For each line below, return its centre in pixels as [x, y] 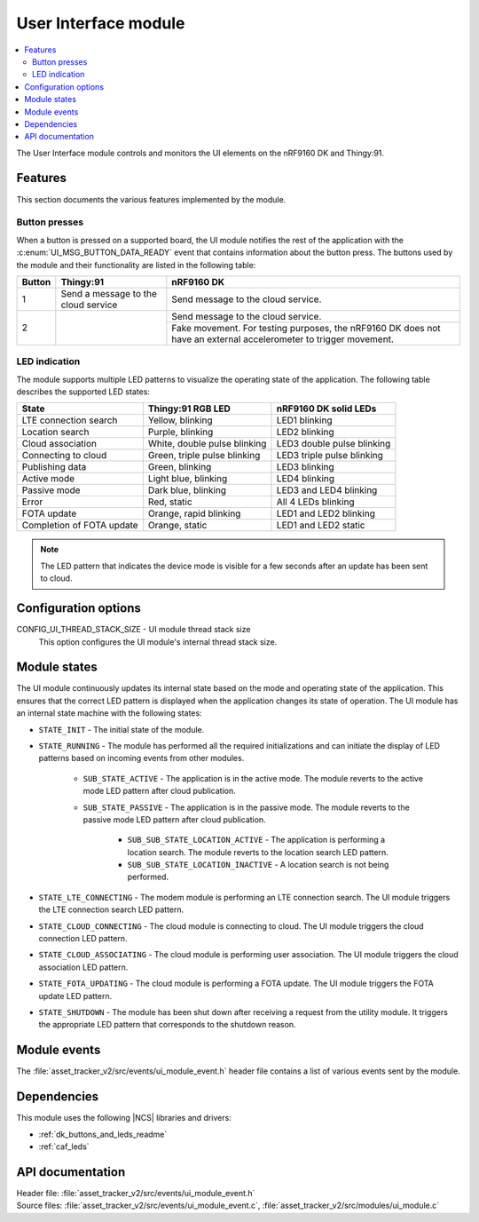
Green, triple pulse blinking [204, 456]
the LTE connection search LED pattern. [111, 909]
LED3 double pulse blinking [334, 444]
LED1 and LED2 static [321, 526]
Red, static [170, 502]
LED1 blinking [304, 420]
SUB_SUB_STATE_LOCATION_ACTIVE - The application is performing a [256, 840]
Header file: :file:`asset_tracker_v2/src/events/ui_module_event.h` [136, 1193]
